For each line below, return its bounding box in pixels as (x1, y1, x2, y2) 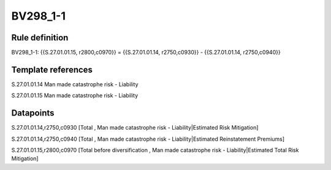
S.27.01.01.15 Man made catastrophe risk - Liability (11, 92, 139, 99)
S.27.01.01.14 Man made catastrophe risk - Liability (11, 80, 139, 88)
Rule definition (11, 32, 69, 43)
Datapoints (11, 108, 55, 119)
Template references (11, 64, 93, 75)
